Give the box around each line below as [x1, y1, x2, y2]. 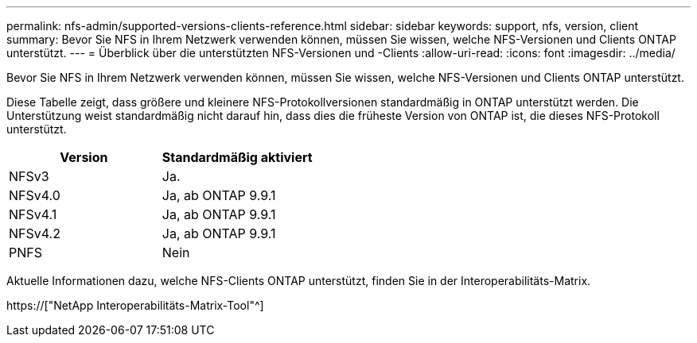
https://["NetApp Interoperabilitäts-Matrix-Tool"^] [6, 299, 264, 312]
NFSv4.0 [9, 187, 60, 203]
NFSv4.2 [9, 225, 60, 241]
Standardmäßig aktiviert [162, 149, 313, 165]
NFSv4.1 [9, 206, 57, 222]
